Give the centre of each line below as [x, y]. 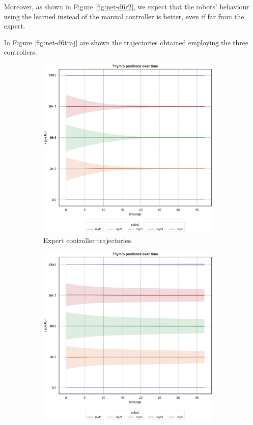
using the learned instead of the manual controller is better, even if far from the [124, 16]
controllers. [21, 52]
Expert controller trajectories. [88, 240]
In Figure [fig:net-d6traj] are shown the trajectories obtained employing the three [126, 42]
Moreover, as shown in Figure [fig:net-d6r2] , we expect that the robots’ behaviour [126, 6]
